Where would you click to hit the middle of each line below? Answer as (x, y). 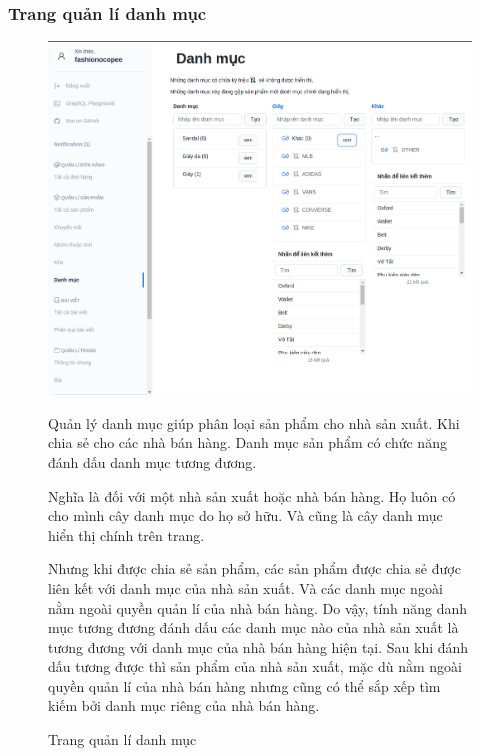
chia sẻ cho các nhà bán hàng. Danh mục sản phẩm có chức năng (247, 442)
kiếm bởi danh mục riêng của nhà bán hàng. (184, 705)
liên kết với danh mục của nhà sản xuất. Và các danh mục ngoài (245, 587)
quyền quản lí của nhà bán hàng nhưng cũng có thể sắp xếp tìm (244, 685)
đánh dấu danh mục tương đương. (152, 461)
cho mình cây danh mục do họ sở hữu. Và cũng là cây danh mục (245, 515)
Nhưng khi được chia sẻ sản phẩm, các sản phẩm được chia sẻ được (254, 568)
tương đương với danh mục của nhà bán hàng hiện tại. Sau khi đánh (258, 646)
